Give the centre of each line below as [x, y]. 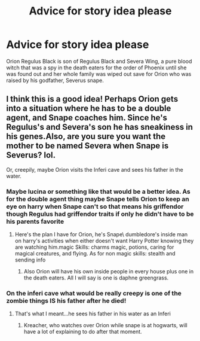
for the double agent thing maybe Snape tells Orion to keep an [98, 199]
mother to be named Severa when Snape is [87, 146]
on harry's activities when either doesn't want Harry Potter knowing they [104, 241]
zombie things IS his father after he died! [66, 300]
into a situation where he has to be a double [89, 109]
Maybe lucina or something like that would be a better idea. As [99, 191]
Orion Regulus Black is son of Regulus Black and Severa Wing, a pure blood [99, 61]
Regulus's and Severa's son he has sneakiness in [99, 127]
